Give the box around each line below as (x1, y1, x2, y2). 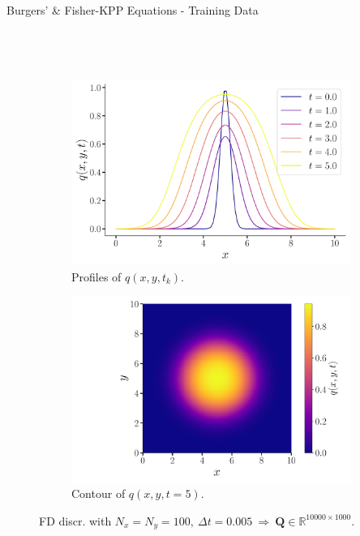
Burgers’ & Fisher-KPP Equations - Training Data (6, 2, 259, 18)
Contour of (71, 485, 126, 502)
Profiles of (71, 268, 122, 285)
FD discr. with (39, 512, 112, 529)
